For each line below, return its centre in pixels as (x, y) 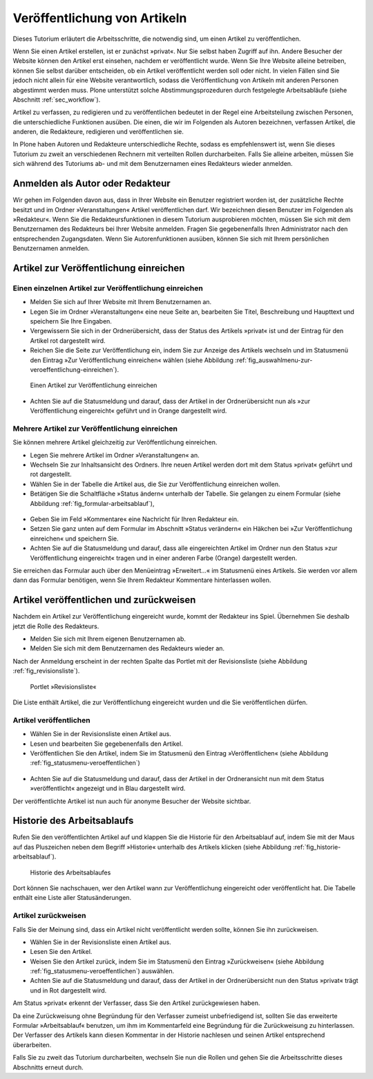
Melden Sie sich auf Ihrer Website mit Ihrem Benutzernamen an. (121, 302)
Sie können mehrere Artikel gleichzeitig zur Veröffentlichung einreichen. (115, 442)
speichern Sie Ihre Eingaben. (71, 321)
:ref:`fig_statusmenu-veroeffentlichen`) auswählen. (102, 971)
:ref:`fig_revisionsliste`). (46, 671)
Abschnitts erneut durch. (48, 1067)
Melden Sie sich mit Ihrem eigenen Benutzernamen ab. (108, 639)
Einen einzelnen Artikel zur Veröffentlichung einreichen (108, 288)
